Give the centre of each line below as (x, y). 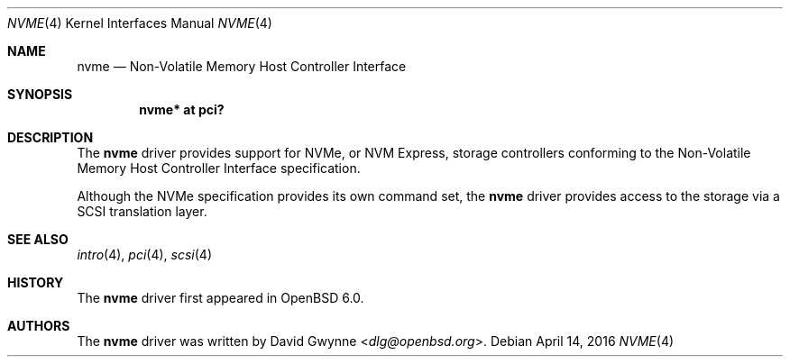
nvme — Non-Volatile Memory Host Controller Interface (242, 66)
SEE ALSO (38, 239)
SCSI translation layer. (142, 211)
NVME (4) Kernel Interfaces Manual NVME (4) (140, 23)
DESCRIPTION (51, 137)
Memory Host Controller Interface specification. (219, 168)
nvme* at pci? (182, 109)
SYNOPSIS (40, 94)
